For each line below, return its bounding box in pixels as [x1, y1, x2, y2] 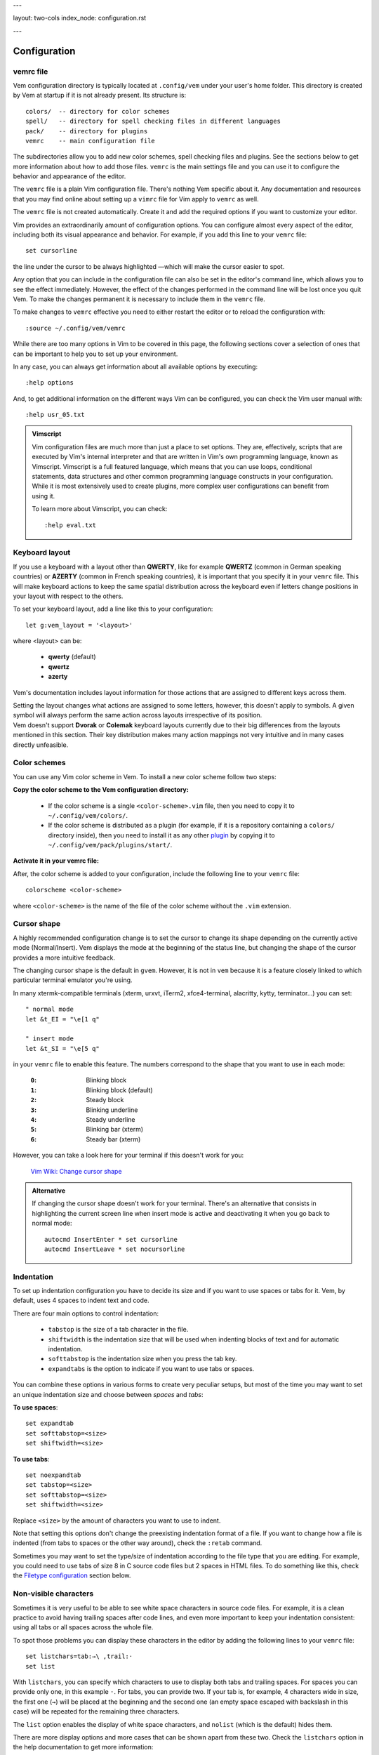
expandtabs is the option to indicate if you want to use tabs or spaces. [48, 1364, 255, 1372]
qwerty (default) [48, 653, 96, 661]
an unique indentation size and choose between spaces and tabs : [13, 1390, 204, 1398]
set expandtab [25, 1419, 74, 1428]
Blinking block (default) [86, 1085, 154, 1094]
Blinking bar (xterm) [86, 1125, 144, 1134]
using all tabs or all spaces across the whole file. [13, 1623, 154, 1631]
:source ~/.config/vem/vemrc [25, 324, 126, 332]
